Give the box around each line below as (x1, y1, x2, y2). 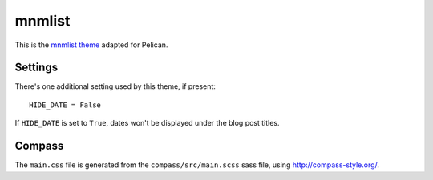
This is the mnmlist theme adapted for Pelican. (14, 40, 168, 50)
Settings (14, 61, 59, 74)
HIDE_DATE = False (29, 100, 102, 110)
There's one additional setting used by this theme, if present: (14, 82, 216, 91)
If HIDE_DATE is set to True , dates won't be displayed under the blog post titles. (14, 118, 280, 128)
